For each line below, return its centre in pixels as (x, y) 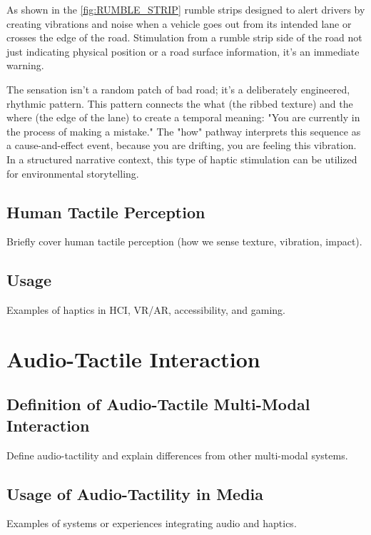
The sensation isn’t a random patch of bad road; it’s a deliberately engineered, (178, 89)
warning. (25, 65)
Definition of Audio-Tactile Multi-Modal (158, 404)
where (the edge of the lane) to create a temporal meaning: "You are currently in (183, 117)
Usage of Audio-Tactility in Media (135, 493)
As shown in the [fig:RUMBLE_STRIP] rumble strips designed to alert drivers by (186, 9)
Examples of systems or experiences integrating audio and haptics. (152, 523)
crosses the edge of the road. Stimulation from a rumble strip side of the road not (184, 37)
